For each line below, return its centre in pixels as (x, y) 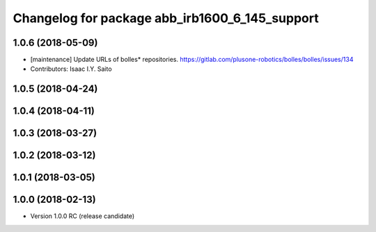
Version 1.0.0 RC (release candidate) (83, 216)
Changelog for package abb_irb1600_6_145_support (166, 18)
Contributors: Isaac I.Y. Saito (71, 69)
